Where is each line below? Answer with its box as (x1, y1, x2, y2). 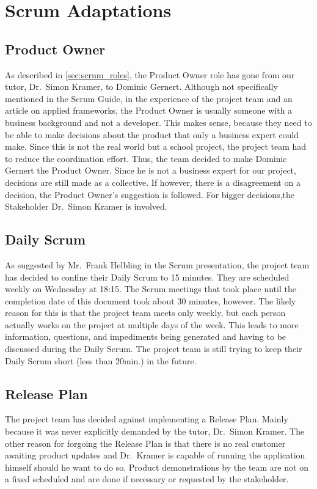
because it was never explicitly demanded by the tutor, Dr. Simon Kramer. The (5, 425, 305, 438)
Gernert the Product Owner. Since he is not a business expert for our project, (5, 164, 296, 177)
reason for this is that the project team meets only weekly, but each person (5, 306, 286, 319)
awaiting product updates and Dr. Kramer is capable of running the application (5, 449, 305, 461)
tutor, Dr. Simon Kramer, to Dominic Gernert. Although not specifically (5, 80, 278, 93)
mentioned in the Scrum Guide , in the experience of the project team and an (5, 92, 293, 105)
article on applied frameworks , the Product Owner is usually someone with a (5, 104, 293, 117)
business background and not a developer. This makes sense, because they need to (5, 116, 312, 128)
